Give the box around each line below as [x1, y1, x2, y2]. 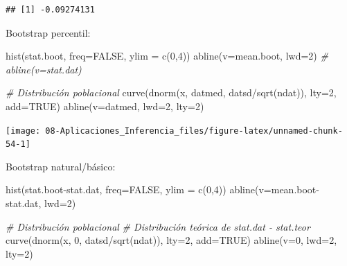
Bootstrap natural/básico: [6, 159, 116, 173]
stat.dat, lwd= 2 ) [6, 196, 76, 211]
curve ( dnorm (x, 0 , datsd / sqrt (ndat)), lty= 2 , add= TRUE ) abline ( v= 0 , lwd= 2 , [6, 233, 337, 247]
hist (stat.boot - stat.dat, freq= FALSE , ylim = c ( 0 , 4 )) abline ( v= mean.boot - [6, 182, 319, 197]
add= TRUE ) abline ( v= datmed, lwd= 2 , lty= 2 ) [6, 98, 204, 113]
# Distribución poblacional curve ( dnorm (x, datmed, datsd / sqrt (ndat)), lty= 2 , [6, 85, 337, 100]
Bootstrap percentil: [6, 25, 91, 39]
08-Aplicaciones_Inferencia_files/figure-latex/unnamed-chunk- [45, 125, 343, 136]
